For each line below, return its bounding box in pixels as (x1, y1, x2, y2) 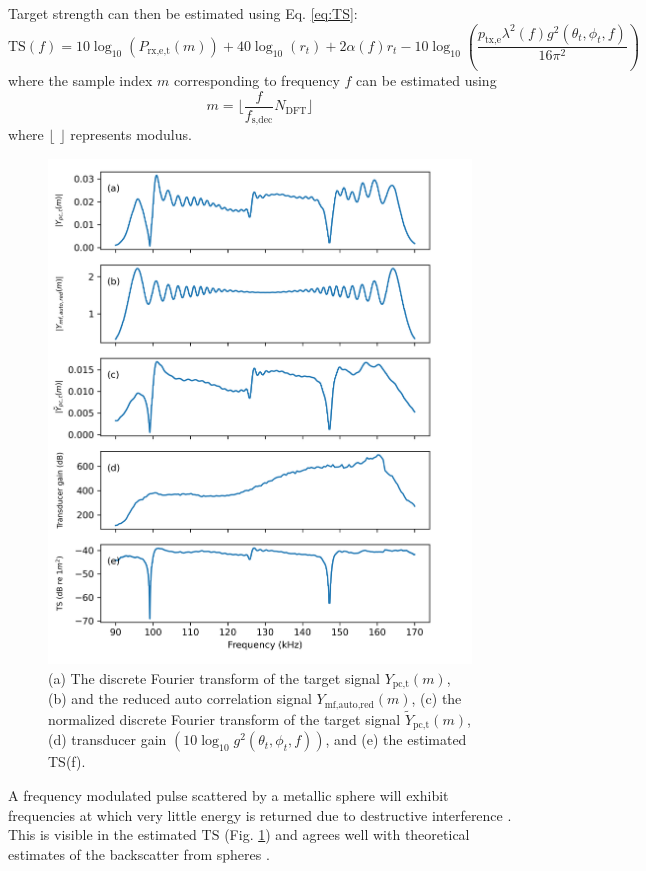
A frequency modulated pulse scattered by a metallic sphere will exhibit (8, 785, 449, 806)
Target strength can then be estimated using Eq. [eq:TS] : (8, 3, 358, 23)
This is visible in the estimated (8, 824, 197, 845)
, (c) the (411, 688, 462, 709)
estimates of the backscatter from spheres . (8, 843, 270, 864)
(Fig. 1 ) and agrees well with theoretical (224, 824, 470, 845)
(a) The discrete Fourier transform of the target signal (48, 667, 380, 688)
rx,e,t (147, 46, 170, 57)
